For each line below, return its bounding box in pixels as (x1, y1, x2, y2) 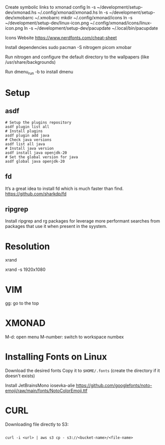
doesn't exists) (5, 373, 35, 379)
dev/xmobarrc (5, 15, 33, 20)
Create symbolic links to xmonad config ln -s (5, 4, 96, 10)
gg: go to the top (5, 300, 39, 306)
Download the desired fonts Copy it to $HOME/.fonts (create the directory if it (5, 368, 160, 374)
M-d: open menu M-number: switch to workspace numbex (5, 334, 124, 340)
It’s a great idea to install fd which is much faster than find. (5, 185, 124, 191)
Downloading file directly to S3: (5, 421, 69, 427)
